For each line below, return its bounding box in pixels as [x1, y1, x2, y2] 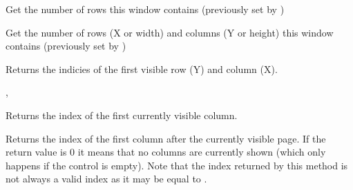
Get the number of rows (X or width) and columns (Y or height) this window [6, 25, 334, 39]
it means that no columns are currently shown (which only [77, 145, 326, 159]
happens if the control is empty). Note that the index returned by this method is [6, 158, 348, 172]
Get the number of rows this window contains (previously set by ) [6, 2, 285, 16]
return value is [6, 145, 67, 159]
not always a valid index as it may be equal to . [6, 171, 207, 186]
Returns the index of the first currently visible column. [6, 107, 238, 122]
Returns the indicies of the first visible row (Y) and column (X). [6, 61, 278, 76]
